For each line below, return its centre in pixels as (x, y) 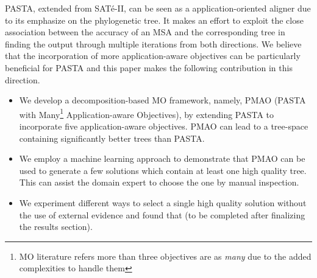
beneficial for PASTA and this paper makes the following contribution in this (149, 67)
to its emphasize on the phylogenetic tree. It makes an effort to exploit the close (154, 20)
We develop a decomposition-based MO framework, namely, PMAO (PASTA (162, 100)
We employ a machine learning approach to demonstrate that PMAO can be (162, 158)
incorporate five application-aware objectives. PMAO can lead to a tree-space (164, 126)
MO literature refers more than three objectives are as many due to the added (165, 256)
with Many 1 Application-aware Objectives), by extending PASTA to (147, 113)
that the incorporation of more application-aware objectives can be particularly (153, 56)
